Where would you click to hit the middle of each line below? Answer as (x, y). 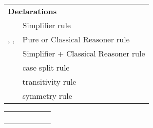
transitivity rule (49, 82)
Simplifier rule (47, 25)
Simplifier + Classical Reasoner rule (84, 53)
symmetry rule (47, 96)
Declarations (32, 11)
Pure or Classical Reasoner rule (76, 39)
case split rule (46, 67)
